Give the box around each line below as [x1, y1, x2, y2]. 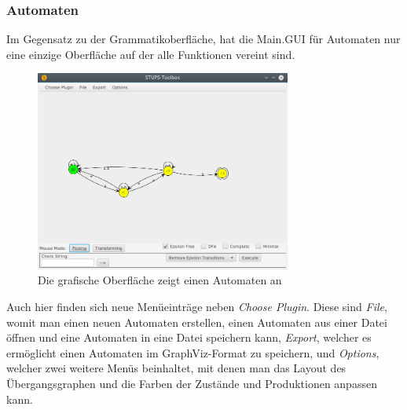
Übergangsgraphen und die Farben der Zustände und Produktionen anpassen [6, 375, 377, 392]
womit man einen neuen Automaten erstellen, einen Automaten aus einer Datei [6, 313, 387, 330]
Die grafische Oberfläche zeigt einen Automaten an [38, 272, 282, 288]
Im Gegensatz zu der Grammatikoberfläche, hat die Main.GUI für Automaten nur [6, 31, 401, 47]
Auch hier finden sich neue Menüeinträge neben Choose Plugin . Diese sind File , [6, 298, 387, 315]
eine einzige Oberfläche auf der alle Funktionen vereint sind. [6, 46, 295, 62]
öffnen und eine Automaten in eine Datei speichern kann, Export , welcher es [6, 329, 372, 346]
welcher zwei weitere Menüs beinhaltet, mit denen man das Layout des [6, 360, 346, 376]
